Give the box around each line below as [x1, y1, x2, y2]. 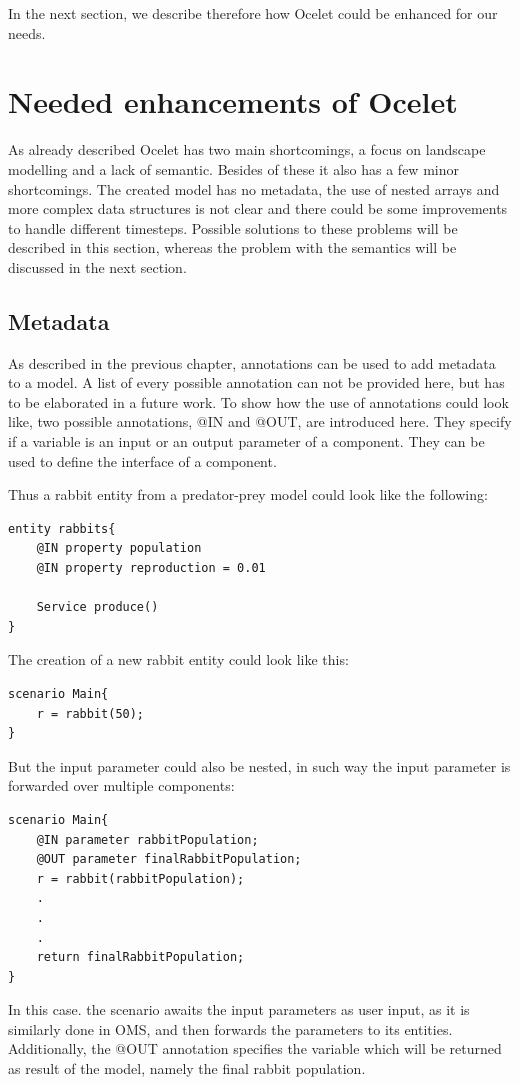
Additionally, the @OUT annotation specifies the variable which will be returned [8, 1038, 502, 1059]
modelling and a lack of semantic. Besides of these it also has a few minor [8, 158, 459, 179]
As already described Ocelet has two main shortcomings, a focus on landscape [8, 139, 486, 160]
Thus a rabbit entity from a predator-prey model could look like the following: [8, 484, 488, 505]
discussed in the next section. [8, 256, 187, 277]
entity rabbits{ [8, 521, 116, 536]
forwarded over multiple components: [8, 775, 235, 796]
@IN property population [36, 541, 202, 556]
